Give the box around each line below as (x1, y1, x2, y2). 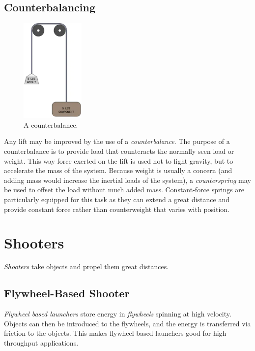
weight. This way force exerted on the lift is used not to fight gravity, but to (4, 155, 233, 166)
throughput (4, 337, 38, 348)
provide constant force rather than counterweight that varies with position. (4, 204, 229, 214)
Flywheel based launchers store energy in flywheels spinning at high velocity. (4, 309, 231, 319)
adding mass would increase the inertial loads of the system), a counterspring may (4, 175, 251, 185)
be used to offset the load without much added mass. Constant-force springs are (4, 184, 245, 195)
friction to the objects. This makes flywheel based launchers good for (4, 328, 211, 338)
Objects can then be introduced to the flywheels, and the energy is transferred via (4, 318, 251, 328)
